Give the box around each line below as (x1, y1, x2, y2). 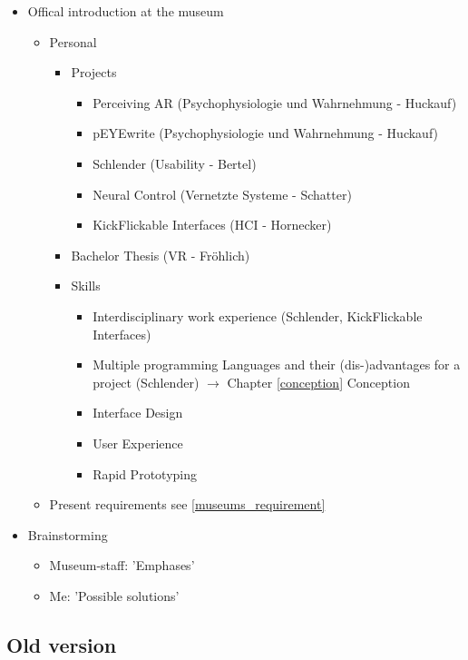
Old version (6, 630, 117, 658)
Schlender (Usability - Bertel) (93, 153, 257, 172)
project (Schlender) (93, 372, 200, 391)
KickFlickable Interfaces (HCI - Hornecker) (93, 215, 332, 234)
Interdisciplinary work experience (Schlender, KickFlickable (93, 306, 423, 325)
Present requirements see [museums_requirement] (49, 495, 326, 514)
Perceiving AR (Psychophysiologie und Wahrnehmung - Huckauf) (93, 93, 457, 112)
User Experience (93, 433, 183, 452)
